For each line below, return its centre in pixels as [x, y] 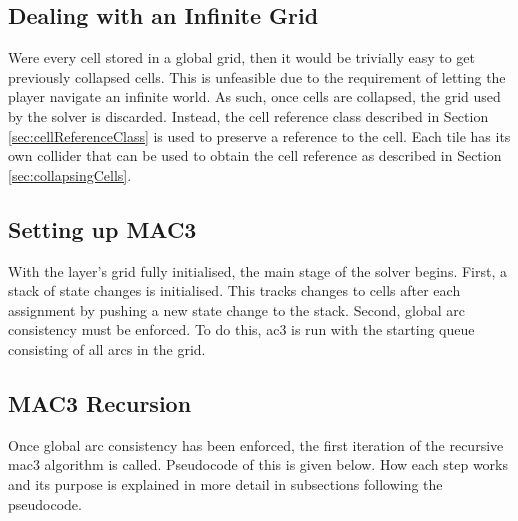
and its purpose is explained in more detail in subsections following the [225, 483]
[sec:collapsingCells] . [70, 174]
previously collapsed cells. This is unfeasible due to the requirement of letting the [257, 76]
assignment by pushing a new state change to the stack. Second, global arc [236, 309]
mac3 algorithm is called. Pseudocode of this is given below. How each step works [258, 464]
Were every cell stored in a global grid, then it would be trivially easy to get [242, 57]
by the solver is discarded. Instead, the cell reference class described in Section [248, 115]
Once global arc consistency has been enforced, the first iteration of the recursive [256, 444]
